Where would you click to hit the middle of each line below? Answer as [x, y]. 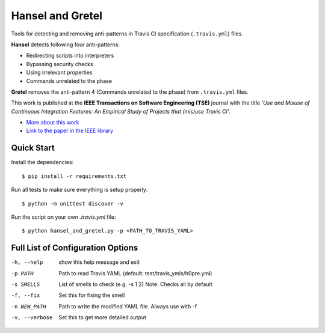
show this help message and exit [99, 262]
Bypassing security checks [60, 64]
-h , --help [27, 262]
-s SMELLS [26, 285]
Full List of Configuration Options [75, 248]
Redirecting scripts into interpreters [70, 56]
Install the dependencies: [42, 162]
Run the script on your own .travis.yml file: [63, 217]
